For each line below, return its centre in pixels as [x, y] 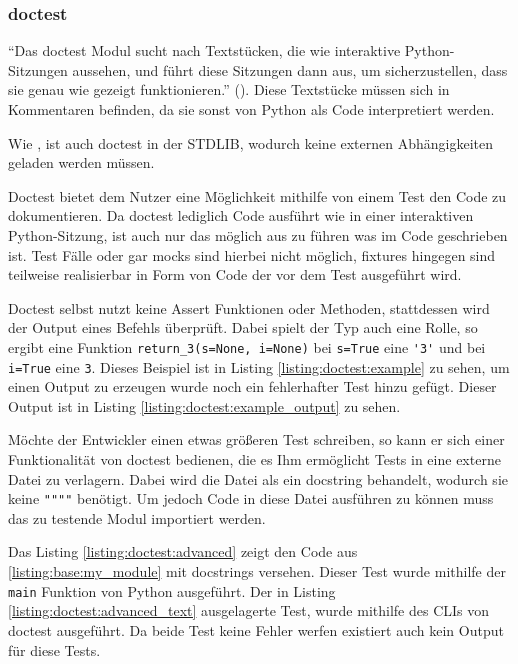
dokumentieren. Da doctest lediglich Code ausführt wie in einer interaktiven [241, 215]
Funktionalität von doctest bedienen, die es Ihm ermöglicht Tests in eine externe [254, 459]
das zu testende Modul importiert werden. [137, 517]
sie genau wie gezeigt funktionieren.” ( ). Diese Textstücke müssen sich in [229, 89]
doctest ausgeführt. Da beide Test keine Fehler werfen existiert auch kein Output [256, 629]
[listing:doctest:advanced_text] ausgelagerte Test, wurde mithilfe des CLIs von [249, 610]
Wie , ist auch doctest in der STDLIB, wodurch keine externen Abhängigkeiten [251, 142]
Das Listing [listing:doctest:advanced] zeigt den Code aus [183, 551]
